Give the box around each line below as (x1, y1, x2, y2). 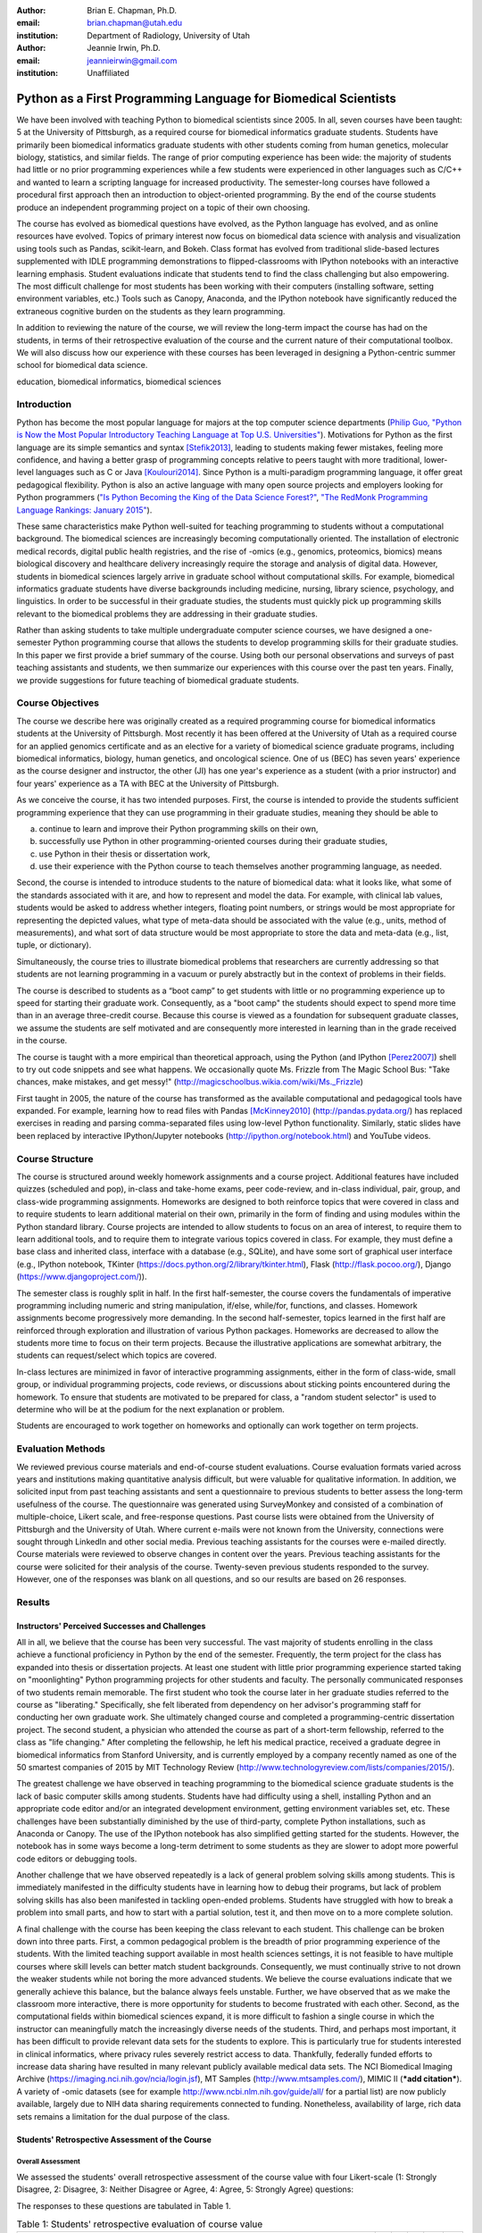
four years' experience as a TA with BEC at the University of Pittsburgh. (16, 778, 279, 789)
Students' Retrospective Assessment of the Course (16, 2134, 212, 2145)
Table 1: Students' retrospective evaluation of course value (16, 2218, 263, 2230)
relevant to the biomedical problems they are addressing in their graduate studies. (16, 608, 319, 619)
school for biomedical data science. (16, 360, 148, 371)
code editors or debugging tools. (16, 1853, 137, 1864)
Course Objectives (16, 697, 100, 709)
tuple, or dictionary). (16, 940, 92, 950)
